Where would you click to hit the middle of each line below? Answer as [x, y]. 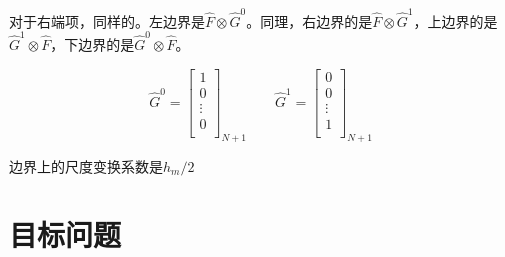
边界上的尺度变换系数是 [86, 165]
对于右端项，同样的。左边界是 [107, 20]
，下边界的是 [92, 44]
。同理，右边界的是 [309, 20]
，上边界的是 [455, 20]
